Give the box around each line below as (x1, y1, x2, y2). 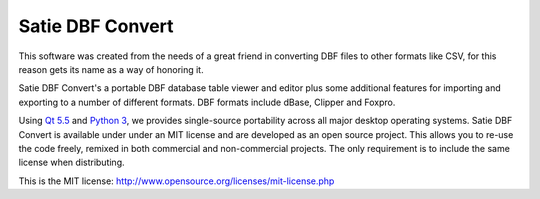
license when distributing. (18, 156, 125, 169)
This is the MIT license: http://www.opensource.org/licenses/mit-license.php (18, 175, 335, 187)
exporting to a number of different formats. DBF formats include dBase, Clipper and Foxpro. (18, 96, 396, 108)
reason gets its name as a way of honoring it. (18, 63, 204, 75)
